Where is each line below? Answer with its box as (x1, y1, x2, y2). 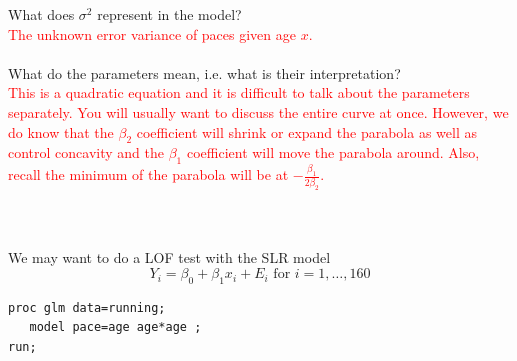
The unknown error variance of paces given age (8, 23, 296, 44)
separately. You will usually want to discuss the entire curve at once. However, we (8, 101, 509, 122)
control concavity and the (8, 142, 164, 163)
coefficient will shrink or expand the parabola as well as (136, 121, 477, 142)
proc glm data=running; (8, 300, 166, 315)
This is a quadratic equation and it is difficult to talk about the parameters (8, 82, 470, 103)
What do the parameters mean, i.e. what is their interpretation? (8, 62, 401, 83)
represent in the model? (97, 4, 242, 24)
